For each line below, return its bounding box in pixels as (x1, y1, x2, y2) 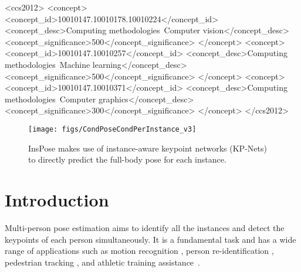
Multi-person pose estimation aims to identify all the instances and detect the (5, 221, 285, 233)
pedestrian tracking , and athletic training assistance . (5, 256, 200, 268)
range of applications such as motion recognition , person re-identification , (5, 245, 274, 257)
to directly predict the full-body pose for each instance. (28, 153, 226, 166)
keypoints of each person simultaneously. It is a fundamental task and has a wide (5, 233, 296, 245)
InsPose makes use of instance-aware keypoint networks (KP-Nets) (28, 142, 267, 154)
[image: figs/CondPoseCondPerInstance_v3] (28, 125, 197, 133)
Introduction (5, 187, 109, 211)
